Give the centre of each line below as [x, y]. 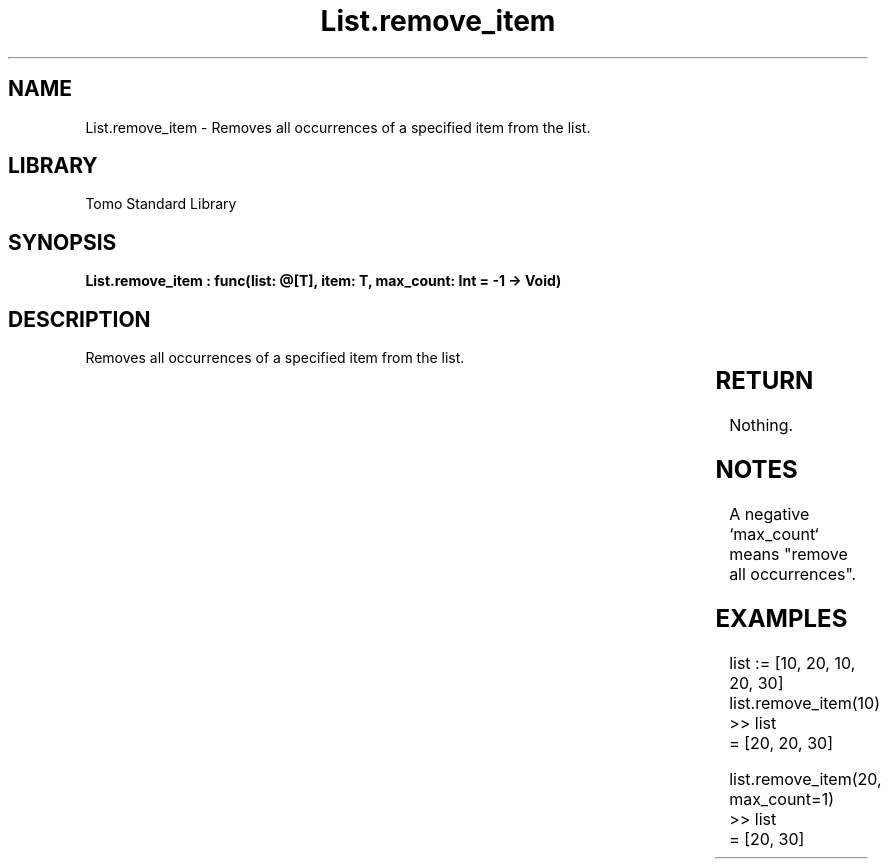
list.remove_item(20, [805, 778]
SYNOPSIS [62, 242]
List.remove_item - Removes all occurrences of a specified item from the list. [338, 127]
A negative [769, 513]
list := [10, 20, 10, [792, 662]
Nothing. [761, 425]
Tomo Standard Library [161, 204]
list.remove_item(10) [804, 702]
